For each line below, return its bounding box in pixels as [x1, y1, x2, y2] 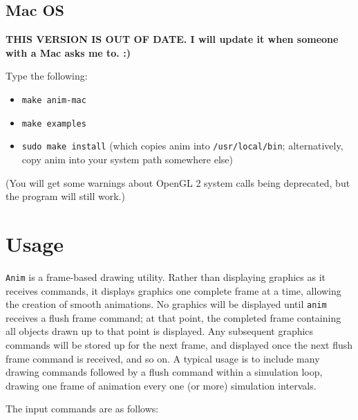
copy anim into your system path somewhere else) [21, 152, 234, 166]
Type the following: [6, 69, 88, 83]
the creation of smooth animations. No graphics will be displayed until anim [6, 297, 327, 311]
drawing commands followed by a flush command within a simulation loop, [6, 365, 323, 379]
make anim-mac [21, 95, 86, 105]
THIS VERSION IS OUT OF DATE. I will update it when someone [6, 32, 339, 46]
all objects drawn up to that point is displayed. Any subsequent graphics [6, 324, 314, 338]
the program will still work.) [6, 189, 125, 203]
